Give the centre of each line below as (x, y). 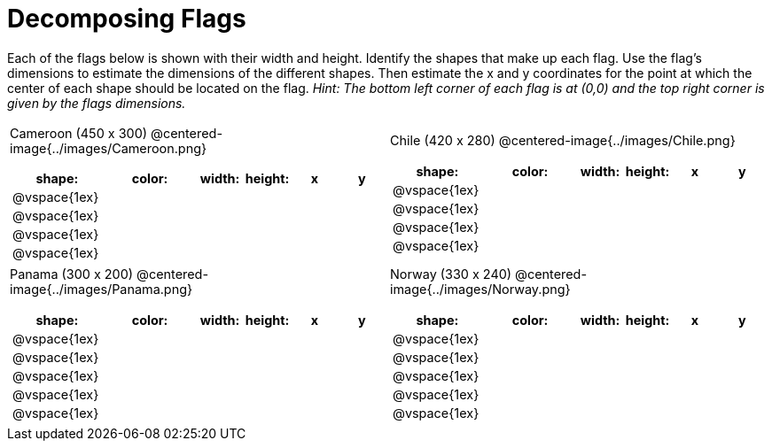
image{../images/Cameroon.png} (109, 148)
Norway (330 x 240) (451, 274)
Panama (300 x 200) (72, 274)
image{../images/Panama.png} (101, 290)
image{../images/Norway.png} (480, 290)
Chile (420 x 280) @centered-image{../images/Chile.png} (563, 141)
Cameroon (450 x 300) (78, 133)
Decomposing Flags (127, 19)
